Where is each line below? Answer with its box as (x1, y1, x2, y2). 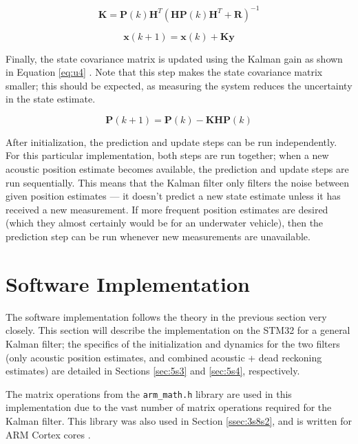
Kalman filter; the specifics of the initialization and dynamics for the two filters (6, 336, 340, 350)
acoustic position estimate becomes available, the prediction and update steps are (6, 162, 349, 176)
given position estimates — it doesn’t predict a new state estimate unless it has (6, 189, 341, 203)
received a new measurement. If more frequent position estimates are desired (6, 202, 328, 216)
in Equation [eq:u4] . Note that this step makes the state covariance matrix (6, 65, 323, 79)
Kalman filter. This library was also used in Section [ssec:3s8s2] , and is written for (6, 413, 352, 427)
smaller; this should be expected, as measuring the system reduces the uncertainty (6, 78, 352, 92)
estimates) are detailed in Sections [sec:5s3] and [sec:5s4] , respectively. (6, 363, 300, 378)
